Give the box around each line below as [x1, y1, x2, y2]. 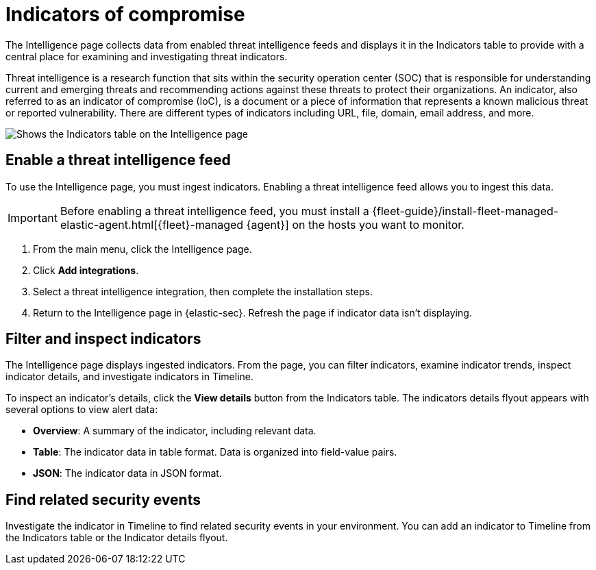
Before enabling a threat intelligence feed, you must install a [60, 203, 369, 218]
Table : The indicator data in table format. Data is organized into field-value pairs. [33, 446, 397, 458]
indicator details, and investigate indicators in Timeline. [5, 371, 254, 383]
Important [8, 210, 58, 225]
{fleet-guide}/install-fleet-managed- [372, 203, 559, 218]
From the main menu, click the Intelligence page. [33, 243, 252, 255]
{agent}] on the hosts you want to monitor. [246, 217, 464, 232]
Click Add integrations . [33, 264, 139, 276]
